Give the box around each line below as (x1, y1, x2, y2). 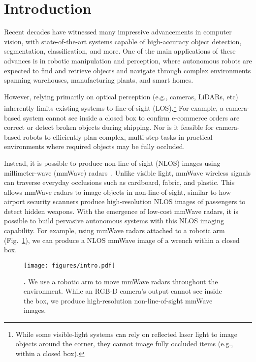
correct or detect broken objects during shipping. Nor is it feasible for (4, 122, 214, 132)
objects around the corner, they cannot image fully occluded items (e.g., (15, 338, 233, 349)
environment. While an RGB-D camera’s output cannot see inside (24, 286, 222, 296)
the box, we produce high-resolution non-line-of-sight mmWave (24, 295, 213, 305)
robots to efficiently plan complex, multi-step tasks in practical (23, 131, 213, 142)
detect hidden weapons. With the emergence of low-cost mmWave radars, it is (4, 206, 238, 216)
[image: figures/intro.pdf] (24, 262, 116, 269)
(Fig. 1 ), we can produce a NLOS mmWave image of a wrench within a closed (4, 235, 240, 245)
